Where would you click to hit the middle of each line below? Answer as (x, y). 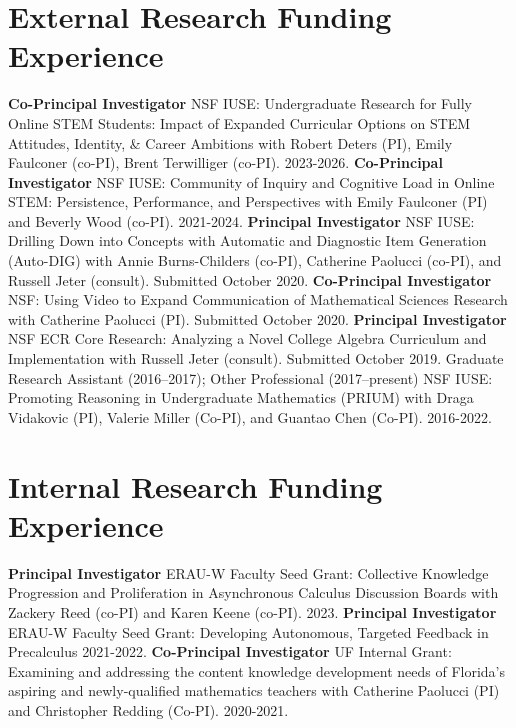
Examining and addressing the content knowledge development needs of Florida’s (257, 670)
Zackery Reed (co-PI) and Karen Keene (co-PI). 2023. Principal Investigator (252, 611)
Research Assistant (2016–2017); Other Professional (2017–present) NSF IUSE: (250, 377)
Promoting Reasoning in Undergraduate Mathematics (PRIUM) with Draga (241, 397)
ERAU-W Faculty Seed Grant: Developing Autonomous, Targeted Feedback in (248, 631)
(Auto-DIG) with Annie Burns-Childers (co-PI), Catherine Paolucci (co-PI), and (255, 260)
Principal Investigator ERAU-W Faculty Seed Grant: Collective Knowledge (248, 572)
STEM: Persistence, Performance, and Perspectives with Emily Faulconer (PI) (248, 201)
